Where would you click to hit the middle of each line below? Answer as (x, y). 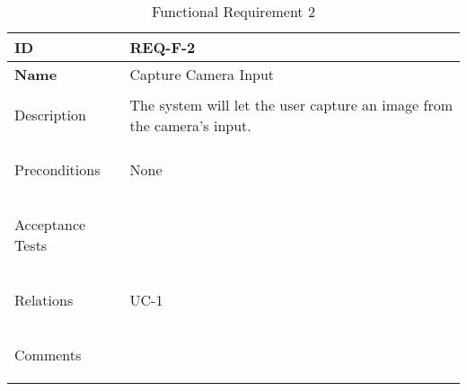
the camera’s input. (190, 125)
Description (50, 115)
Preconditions (57, 169)
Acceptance (50, 224)
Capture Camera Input (202, 74)
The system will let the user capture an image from (291, 104)
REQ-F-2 (163, 47)
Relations (44, 300)
